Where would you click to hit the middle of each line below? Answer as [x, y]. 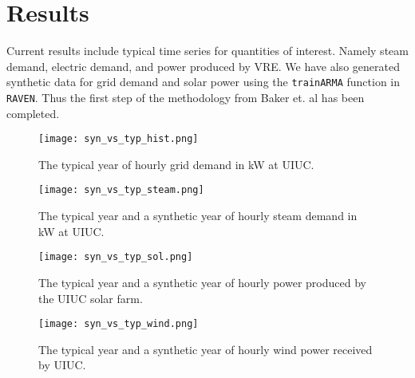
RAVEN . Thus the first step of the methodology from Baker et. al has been [186, 97]
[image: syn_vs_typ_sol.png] [116, 257]
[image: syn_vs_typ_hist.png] [119, 139]
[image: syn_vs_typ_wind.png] [119, 324]
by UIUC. [62, 365]
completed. [33, 113]
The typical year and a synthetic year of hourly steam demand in [198, 216]
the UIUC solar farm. [91, 298]
